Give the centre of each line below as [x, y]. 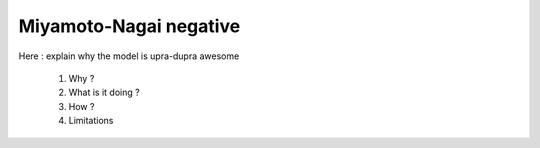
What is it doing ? [104, 92]
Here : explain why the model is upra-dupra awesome [129, 56]
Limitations [91, 121]
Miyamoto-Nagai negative [129, 26]
